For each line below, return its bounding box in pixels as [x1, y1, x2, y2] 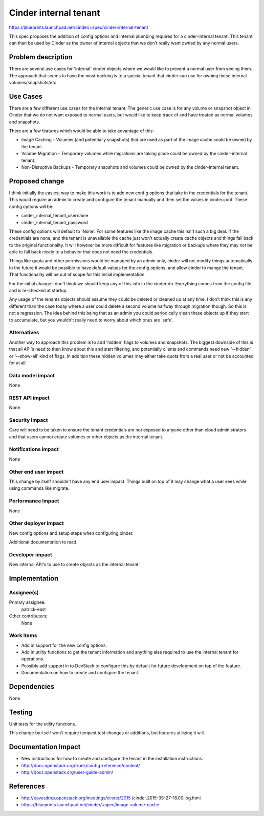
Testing [9, 708, 33, 716]
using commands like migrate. [9, 485, 70, 491]
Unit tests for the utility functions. [9, 721, 77, 727]
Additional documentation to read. [9, 539, 78, 545]
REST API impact [9, 394, 50, 401]
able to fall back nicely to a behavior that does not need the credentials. [9, 249, 154, 255]
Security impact [9, 416, 48, 423]
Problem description [9, 53, 73, 61]
